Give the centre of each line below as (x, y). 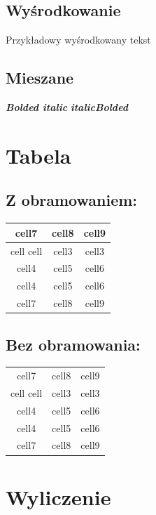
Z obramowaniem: (72, 200)
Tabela (38, 155)
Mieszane (40, 78)
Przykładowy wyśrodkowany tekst (78, 40)
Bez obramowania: (73, 344)
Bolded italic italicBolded (67, 107)
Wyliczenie (58, 496)
